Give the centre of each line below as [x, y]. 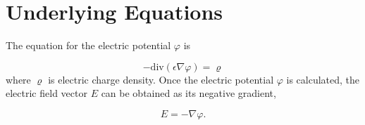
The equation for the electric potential [88, 45]
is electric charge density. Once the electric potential [161, 79]
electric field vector [47, 93]
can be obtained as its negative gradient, [188, 93]
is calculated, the [323, 79]
